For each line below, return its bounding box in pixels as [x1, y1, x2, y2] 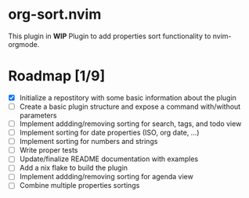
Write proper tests [19, 146, 78, 155]
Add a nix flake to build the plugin [19, 163, 128, 173]
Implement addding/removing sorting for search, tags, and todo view [19, 119, 242, 128]
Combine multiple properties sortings [19, 181, 140, 190]
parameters [19, 111, 57, 120]
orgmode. [8, 39, 40, 49]
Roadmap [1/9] [8, 67, 106, 85]
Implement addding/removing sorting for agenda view [19, 172, 193, 182]
